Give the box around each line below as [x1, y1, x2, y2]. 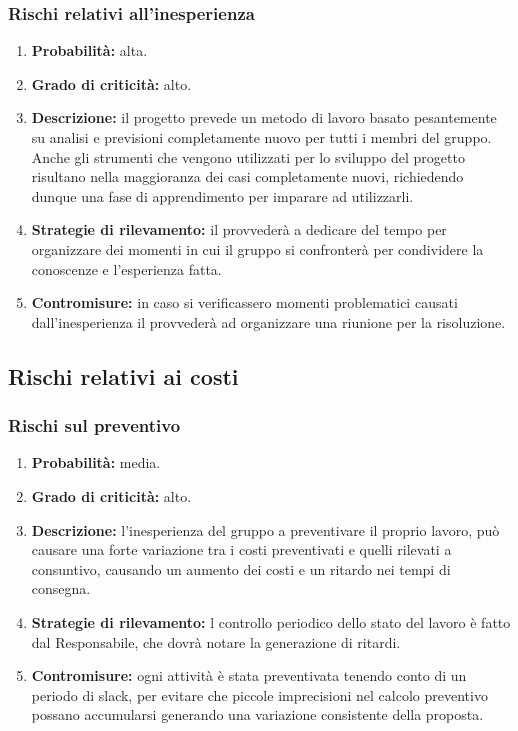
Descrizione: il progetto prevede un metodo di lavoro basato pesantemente [31, 107, 497, 128]
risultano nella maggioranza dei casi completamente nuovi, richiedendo [31, 166, 464, 187]
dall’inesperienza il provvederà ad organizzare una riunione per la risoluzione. [31, 311, 506, 332]
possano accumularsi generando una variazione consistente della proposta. [31, 704, 484, 725]
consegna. [31, 578, 91, 599]
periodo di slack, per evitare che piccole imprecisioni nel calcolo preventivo [31, 684, 488, 705]
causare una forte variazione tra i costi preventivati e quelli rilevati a [31, 539, 452, 560]
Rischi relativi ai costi [8, 360, 239, 391]
